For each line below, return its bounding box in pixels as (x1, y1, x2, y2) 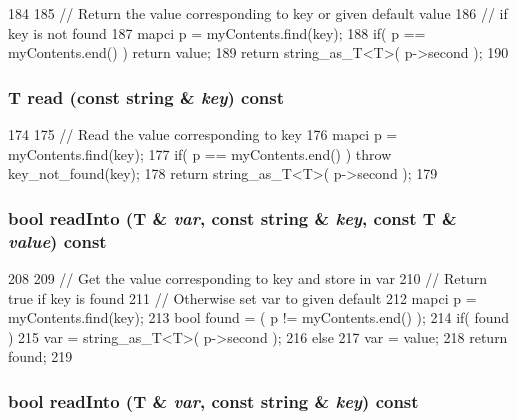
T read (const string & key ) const (8, 84, 285, 109)
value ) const (8, 228, 107, 253)
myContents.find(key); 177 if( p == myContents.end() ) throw (8, 143, 392, 164)
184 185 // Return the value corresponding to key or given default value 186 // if (8, 3, 508, 23)
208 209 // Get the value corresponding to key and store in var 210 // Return (8, 267, 487, 288)
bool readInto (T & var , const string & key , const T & (8, 205, 457, 230)
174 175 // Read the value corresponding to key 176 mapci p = (8, 124, 398, 144)
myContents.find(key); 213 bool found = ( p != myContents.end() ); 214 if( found (8, 307, 510, 328)
